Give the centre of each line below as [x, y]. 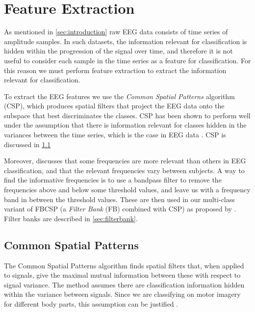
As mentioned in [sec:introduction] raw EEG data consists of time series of [116, 32]
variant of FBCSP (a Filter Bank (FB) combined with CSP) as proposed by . [120, 209]
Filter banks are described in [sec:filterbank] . [71, 218]
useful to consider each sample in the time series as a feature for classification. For [127, 60]
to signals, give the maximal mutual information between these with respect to [122, 275]
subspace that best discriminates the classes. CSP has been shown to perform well [127, 115]
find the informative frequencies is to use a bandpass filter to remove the [113, 180]
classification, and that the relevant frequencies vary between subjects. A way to [124, 170]
